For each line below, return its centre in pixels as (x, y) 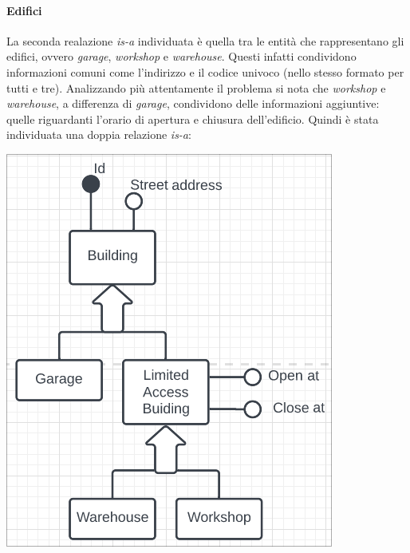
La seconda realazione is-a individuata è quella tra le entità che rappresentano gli (205, 40)
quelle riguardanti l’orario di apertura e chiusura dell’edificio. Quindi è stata (193, 118)
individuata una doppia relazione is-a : (99, 134)
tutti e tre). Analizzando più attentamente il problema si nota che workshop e (196, 87)
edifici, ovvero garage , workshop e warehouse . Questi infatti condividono (181, 56)
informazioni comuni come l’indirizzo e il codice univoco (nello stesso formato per (205, 71)
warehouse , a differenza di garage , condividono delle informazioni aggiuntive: (193, 103)
